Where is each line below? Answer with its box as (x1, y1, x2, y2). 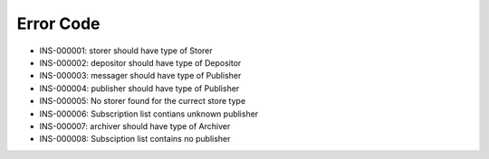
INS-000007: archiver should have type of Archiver (39, 120, 231, 131)
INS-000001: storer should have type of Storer (39, 45, 213, 56)
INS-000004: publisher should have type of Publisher (39, 82, 240, 94)
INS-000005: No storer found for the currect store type (39, 96, 246, 107)
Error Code (16, 14, 101, 33)
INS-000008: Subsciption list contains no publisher (39, 134, 231, 145)
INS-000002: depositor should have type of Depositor (39, 57, 242, 68)
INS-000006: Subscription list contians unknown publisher (39, 108, 259, 119)
